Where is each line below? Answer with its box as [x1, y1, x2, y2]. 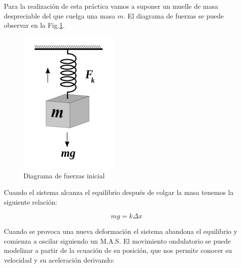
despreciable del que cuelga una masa [4, 10, 115, 20]
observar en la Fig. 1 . [4, 20, 65, 30]
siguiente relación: [4, 196, 57, 207]
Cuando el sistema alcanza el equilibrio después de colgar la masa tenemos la [4, 187, 234, 197]
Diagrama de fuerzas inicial [23, 171, 105, 181]
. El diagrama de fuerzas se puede [123, 10, 224, 20]
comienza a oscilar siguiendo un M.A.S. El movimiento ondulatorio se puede [4, 235, 231, 246]
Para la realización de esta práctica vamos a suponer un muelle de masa [4, 1, 219, 11]
